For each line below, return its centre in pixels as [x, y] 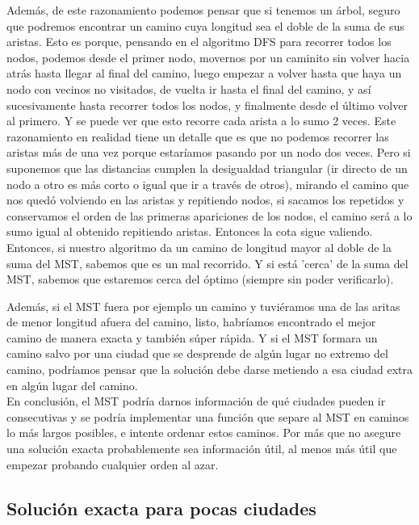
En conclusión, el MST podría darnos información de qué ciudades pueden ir [196, 401]
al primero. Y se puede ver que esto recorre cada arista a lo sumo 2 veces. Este [201, 121]
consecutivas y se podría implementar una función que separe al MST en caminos [208, 416]
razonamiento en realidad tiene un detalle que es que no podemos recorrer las [198, 136]
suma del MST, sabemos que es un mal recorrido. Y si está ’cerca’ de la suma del [207, 263]
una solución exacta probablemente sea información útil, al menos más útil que [202, 449]
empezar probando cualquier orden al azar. [113, 464]
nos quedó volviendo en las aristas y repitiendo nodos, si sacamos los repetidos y [205, 200]
